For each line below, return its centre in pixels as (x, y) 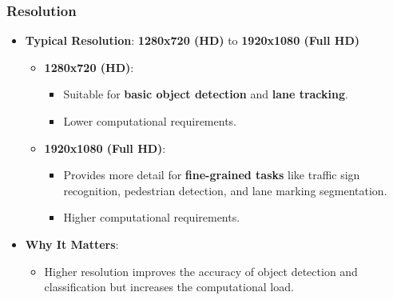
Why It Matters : (72, 244)
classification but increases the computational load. (169, 287)
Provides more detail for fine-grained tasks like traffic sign (212, 175)
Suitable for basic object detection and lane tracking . (206, 94)
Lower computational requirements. (150, 121)
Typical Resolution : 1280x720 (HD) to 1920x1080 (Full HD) (193, 40)
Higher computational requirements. (152, 217)
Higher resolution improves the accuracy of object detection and (201, 271)
